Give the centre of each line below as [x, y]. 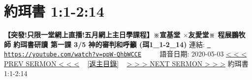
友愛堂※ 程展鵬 [213, 35]
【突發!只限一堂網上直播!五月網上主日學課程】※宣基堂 [92, 35]
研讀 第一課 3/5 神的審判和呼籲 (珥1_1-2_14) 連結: [119, 44]
